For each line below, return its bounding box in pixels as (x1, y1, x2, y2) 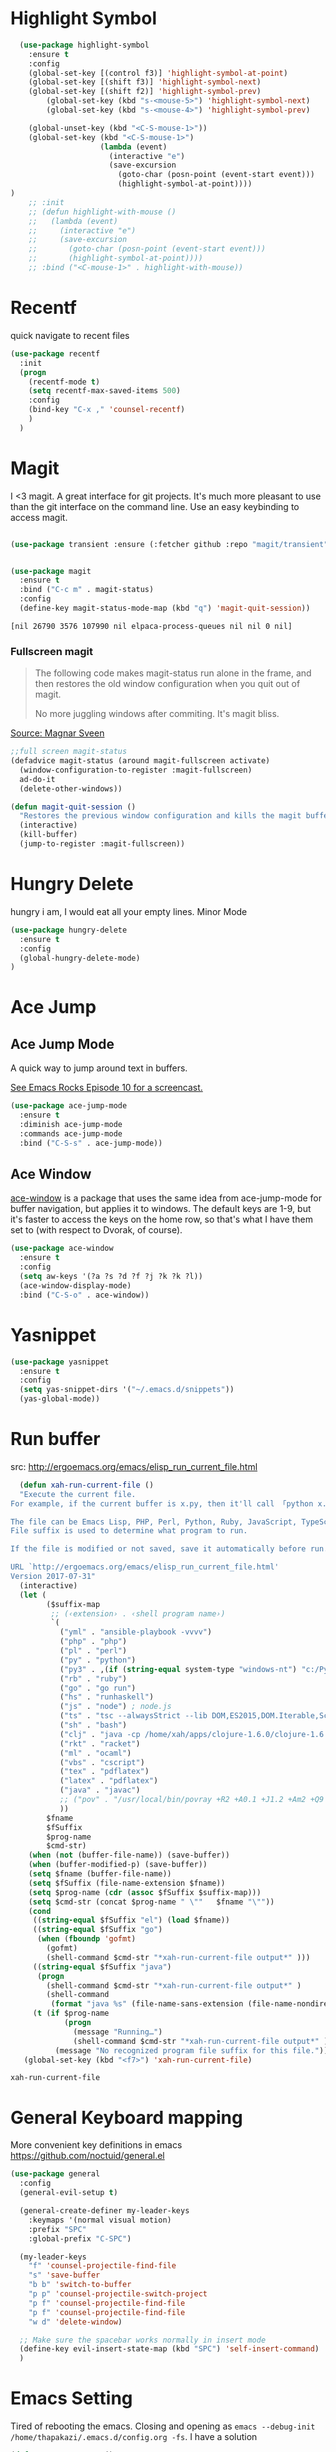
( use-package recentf (10, 348, 101, 359)
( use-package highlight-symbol (19, 40, 150, 50)
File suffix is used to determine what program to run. (10, 1526, 248, 1536)
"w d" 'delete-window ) (28, 2317, 123, 2327)
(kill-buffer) (19, 830, 78, 840)
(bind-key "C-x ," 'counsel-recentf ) (28, 405, 186, 415)
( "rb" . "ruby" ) (59, 1673, 128, 1684)
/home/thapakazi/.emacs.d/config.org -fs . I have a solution (10, 2431, 258, 2443)
